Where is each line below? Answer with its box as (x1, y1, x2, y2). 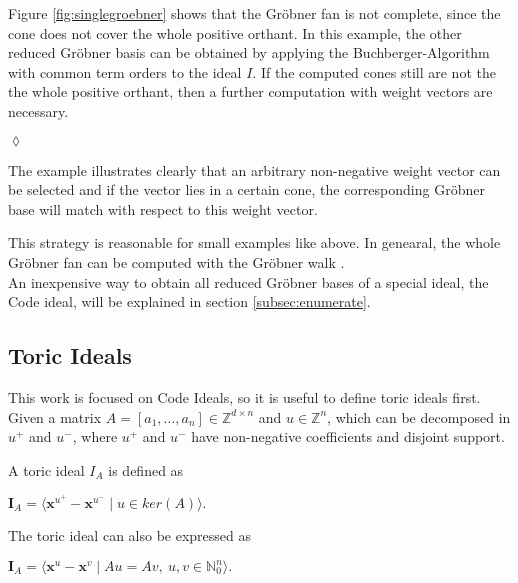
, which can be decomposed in (327, 406, 511, 427)
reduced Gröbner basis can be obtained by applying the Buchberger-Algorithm (8, 42, 490, 63)
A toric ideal (8, 459, 85, 480)
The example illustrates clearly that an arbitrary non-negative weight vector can (8, 159, 501, 180)
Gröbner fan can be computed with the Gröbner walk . (8, 251, 345, 272)
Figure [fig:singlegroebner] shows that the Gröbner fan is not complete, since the (8, 3, 501, 23)
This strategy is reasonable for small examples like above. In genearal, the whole (8, 232, 501, 253)
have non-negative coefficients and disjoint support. (191, 426, 505, 447)
